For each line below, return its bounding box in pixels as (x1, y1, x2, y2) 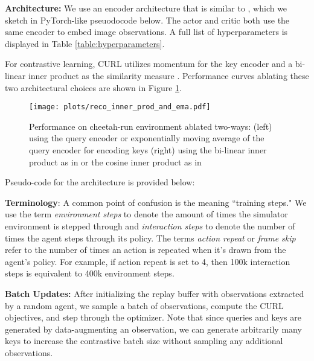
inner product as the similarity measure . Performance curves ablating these (28, 69, 309, 81)
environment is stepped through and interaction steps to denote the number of (5, 219, 295, 232)
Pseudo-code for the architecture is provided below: (5, 176, 195, 188)
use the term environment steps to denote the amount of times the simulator (5, 208, 288, 220)
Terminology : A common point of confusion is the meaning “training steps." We (5, 196, 307, 208)
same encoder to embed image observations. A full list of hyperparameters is (5, 25, 288, 38)
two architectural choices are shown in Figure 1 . (5, 81, 182, 94)
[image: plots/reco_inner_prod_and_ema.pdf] (29, 103, 211, 112)
